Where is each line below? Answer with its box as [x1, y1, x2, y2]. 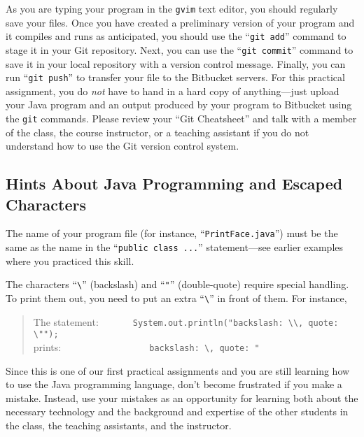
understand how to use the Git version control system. [6, 138, 239, 153]
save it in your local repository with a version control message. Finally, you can [6, 56, 346, 71]
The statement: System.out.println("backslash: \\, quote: [33, 314, 339, 329]
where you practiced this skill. [6, 253, 134, 268]
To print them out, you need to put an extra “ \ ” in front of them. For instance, [6, 291, 347, 305]
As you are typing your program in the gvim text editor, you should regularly [6, 1, 338, 15]
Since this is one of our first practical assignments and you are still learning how [6, 363, 350, 378]
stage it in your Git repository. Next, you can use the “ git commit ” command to [6, 42, 353, 57]
